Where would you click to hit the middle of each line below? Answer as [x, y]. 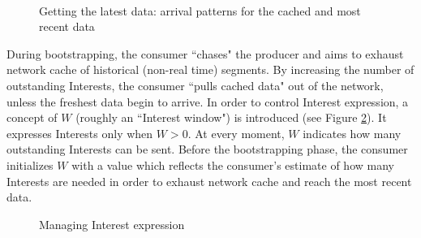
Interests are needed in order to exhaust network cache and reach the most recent [209, 181]
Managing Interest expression [112, 224]
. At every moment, [236, 133]
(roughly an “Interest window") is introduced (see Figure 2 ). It [231, 117]
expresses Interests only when [80, 133]
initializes [30, 164]
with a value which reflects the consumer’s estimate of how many [233, 164]
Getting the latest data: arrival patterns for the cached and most [200, 10]
